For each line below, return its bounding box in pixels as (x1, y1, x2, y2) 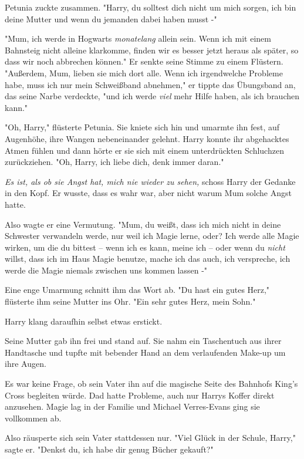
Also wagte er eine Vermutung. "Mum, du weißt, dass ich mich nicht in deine (5, 218, 281, 230)
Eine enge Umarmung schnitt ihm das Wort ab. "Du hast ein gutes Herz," (5, 283, 270, 296)
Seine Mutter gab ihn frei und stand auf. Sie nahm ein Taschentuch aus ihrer (5, 335, 282, 347)
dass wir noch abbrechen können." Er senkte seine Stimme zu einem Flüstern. (5, 55, 283, 67)
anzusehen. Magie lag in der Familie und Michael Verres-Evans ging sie (5, 400, 260, 413)
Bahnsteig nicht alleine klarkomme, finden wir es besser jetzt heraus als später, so (5, 43, 299, 56)
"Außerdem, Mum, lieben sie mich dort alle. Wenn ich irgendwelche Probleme (5, 66, 283, 79)
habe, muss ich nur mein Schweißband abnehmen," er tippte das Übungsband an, (5, 78, 296, 90)
